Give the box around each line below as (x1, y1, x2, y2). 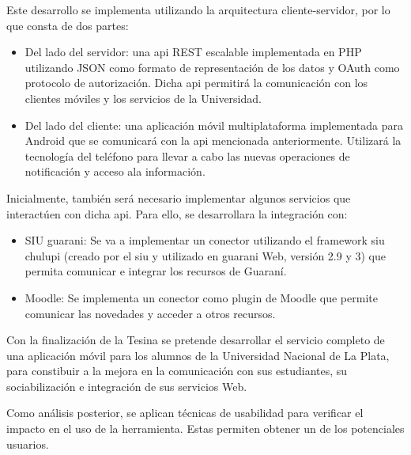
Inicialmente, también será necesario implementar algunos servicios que (6, 189, 351, 206)
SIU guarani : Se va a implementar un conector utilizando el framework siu (25, 232, 385, 248)
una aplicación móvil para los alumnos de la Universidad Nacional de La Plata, (6, 347, 390, 363)
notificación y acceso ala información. (25, 163, 205, 180)
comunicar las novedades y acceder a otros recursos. (25, 305, 276, 321)
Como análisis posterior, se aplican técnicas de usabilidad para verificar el (6, 404, 364, 421)
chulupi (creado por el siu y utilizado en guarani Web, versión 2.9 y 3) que (25, 247, 386, 264)
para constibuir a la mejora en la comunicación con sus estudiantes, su (6, 362, 348, 379)
